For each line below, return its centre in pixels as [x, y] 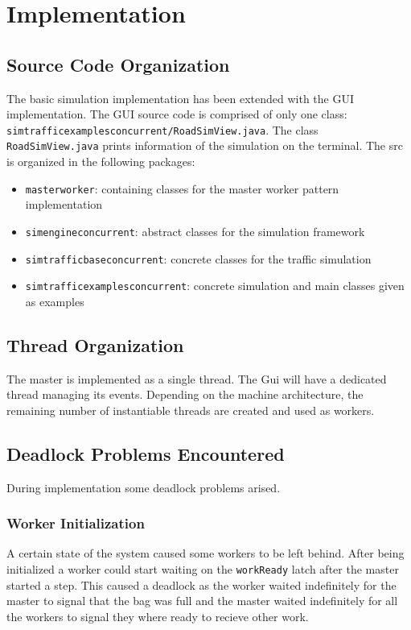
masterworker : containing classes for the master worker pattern [182, 188]
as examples [55, 301]
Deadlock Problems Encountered [146, 453]
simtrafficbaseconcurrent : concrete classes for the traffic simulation [198, 258]
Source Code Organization [118, 64]
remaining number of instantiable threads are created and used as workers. [191, 410]
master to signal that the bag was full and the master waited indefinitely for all [202, 601]
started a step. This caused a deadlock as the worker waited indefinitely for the [201, 584]
